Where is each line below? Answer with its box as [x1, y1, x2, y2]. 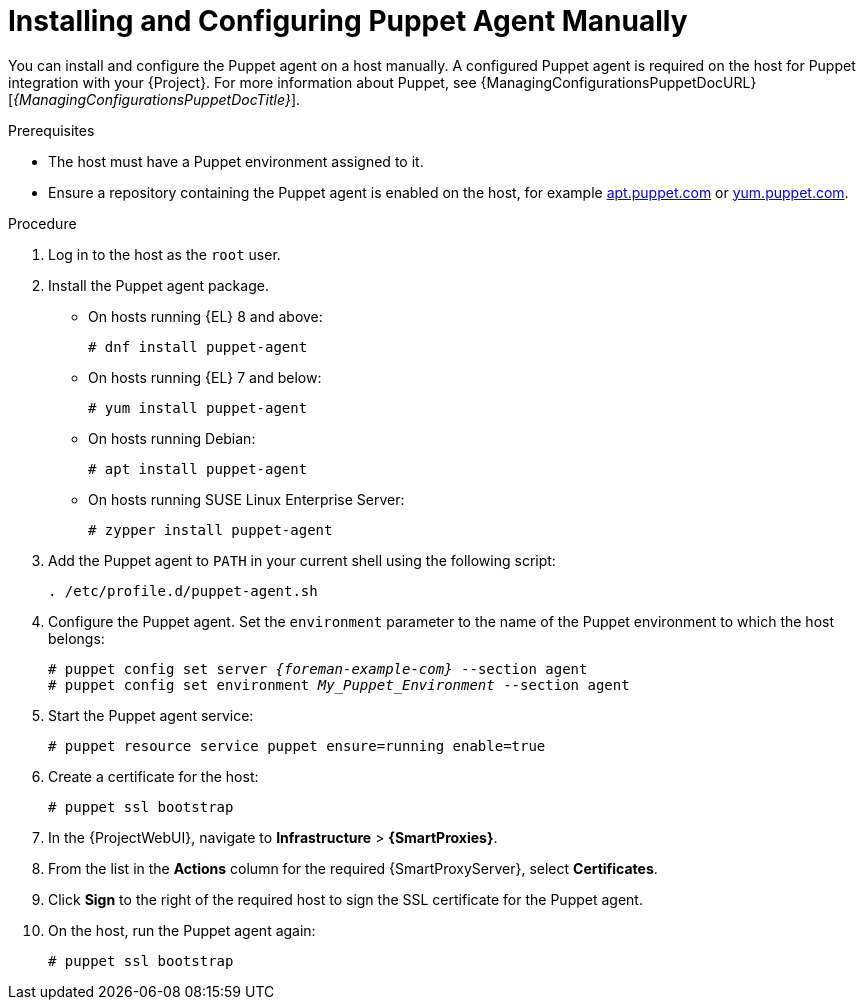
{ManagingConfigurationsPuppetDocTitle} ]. [13, 90, 301, 108]
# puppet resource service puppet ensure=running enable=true [48, 737, 546, 754]
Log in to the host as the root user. [48, 245, 281, 263]
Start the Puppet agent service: [48, 706, 254, 724]
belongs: [48, 629, 105, 647]
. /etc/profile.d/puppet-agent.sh [48, 582, 318, 599]
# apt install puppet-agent [88, 460, 308, 477]
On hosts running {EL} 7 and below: [88, 368, 322, 386]
